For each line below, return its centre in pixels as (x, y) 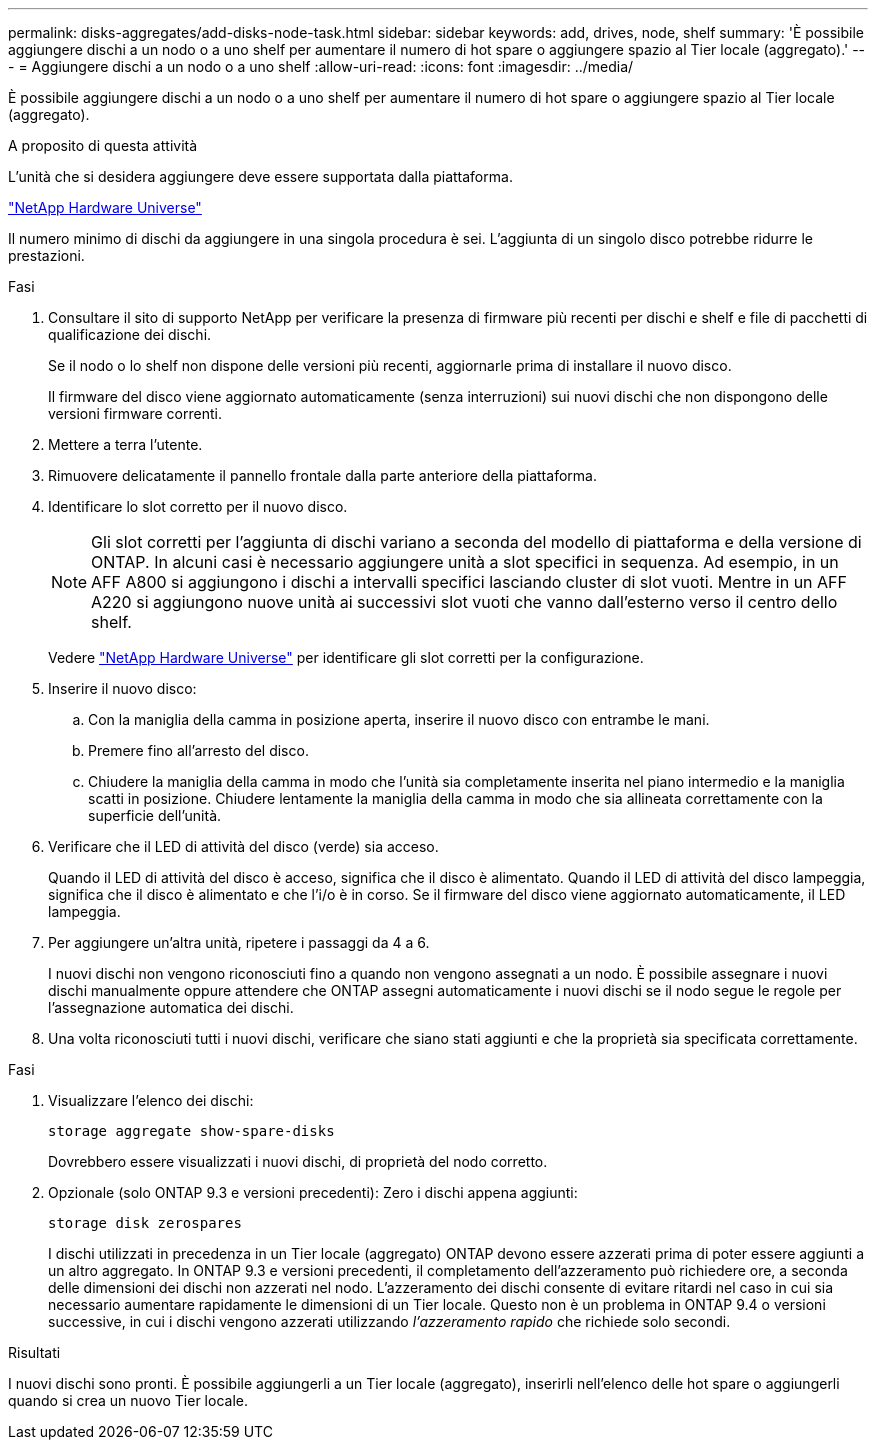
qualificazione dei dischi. (130, 334)
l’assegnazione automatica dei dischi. (171, 1007)
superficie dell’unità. (155, 815)
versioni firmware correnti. (135, 413)
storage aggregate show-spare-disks (191, 1131)
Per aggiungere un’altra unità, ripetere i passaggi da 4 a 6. (239, 942)
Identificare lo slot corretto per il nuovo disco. (198, 506)
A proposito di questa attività (103, 145)
